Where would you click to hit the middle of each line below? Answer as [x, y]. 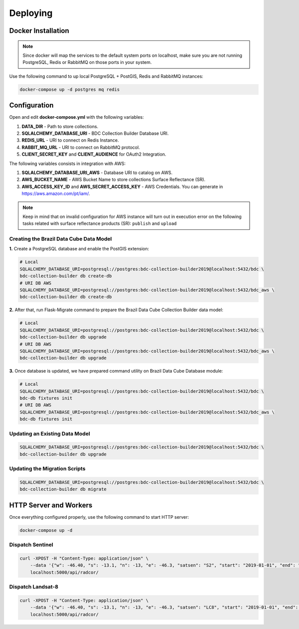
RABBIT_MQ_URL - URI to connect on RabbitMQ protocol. [81, 147]
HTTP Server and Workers [51, 505]
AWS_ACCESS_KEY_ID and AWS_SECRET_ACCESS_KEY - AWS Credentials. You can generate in [122, 187]
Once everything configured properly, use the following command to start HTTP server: [99, 517]
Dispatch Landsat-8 [34, 587]
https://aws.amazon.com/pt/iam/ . [56, 194]
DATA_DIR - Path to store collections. [60, 126]
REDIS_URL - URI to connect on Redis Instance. [70, 140]
